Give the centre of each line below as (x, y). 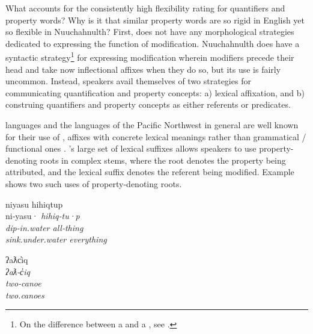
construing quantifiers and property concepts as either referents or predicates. (148, 104)
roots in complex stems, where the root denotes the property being (163, 160)
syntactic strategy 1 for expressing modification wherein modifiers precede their (150, 57)
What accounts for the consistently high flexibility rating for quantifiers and (145, 8)
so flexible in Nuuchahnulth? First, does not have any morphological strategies (150, 32)
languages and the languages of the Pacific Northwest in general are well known (152, 125)
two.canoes (25, 295)
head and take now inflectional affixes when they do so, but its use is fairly (143, 69)
